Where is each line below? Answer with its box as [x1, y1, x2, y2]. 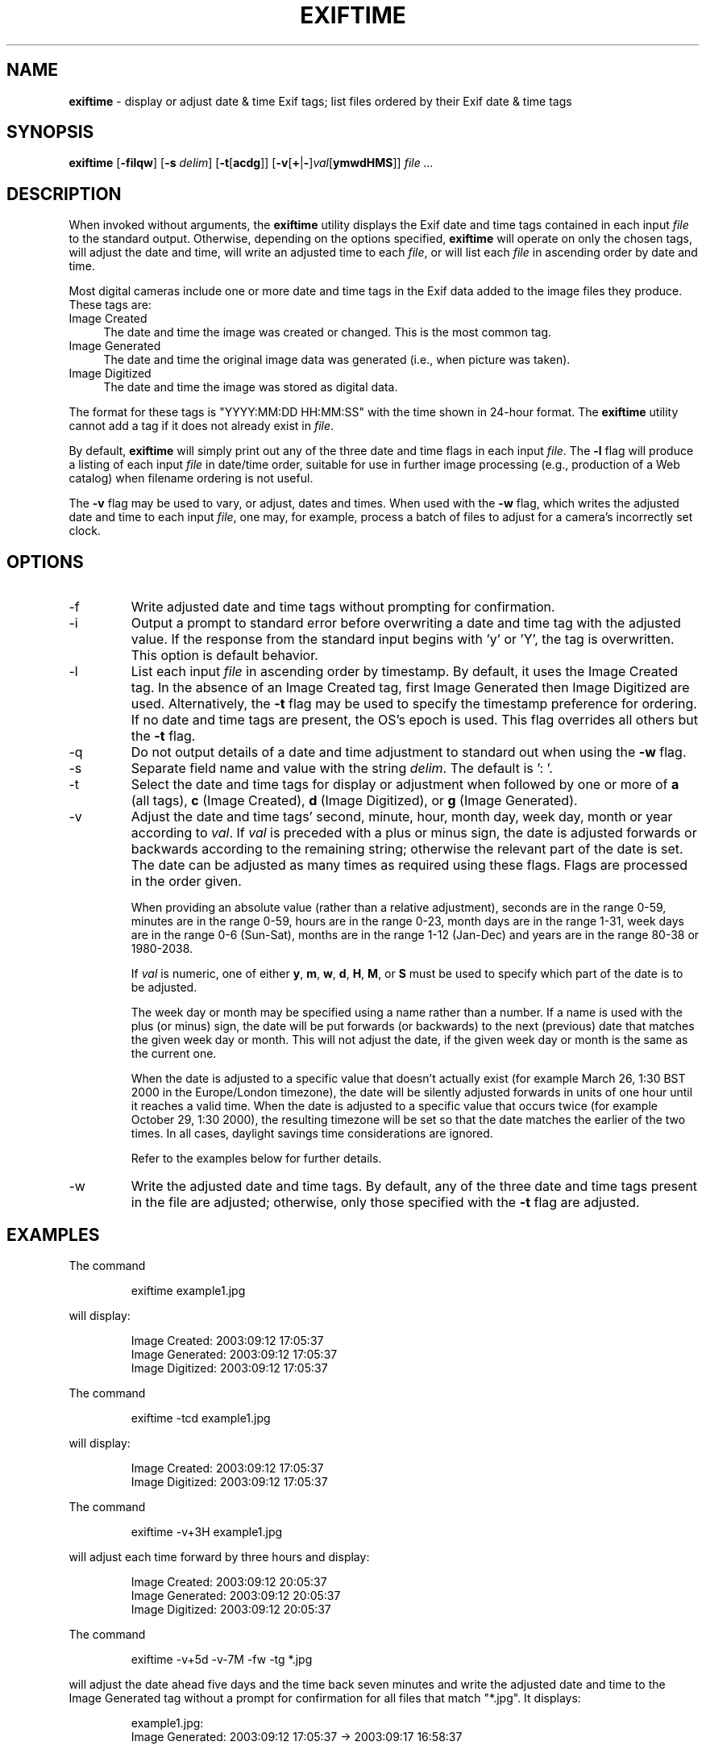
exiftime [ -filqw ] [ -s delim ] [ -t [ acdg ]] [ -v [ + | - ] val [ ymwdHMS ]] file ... [69, 156, 434, 170]
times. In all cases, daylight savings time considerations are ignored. [131, 1126, 493, 1141]
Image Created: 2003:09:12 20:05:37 [131, 1574, 327, 1589]
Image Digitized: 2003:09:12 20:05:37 [131, 1602, 331, 1616]
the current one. [131, 1046, 217, 1061]
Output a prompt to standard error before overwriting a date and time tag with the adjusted [131, 615, 681, 632]
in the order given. [131, 873, 242, 890]
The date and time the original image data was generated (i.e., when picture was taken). [103, 353, 571, 367]
